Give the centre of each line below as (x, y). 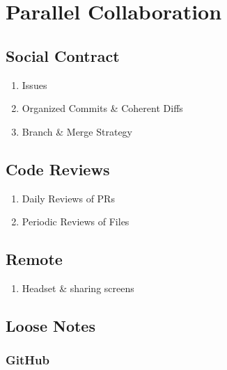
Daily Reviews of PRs (68, 198)
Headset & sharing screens (78, 288)
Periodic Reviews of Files (76, 222)
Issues (34, 85)
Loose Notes (50, 325)
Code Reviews (58, 169)
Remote (34, 259)
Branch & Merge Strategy (77, 131)
